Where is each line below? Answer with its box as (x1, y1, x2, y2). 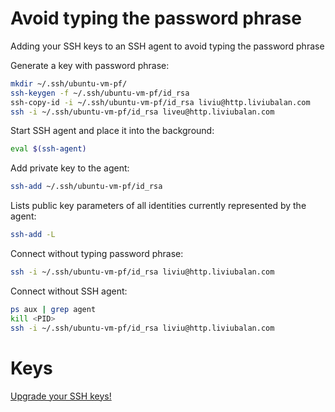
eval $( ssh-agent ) (10, 144, 87, 154)
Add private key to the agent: (10, 162, 130, 174)
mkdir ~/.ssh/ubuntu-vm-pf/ (10, 78, 128, 89)
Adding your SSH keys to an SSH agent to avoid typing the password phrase (10, 40, 325, 52)
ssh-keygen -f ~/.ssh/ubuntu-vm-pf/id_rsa (10, 88, 190, 98)
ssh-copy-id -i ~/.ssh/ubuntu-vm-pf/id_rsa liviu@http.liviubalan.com (10, 97, 311, 107)
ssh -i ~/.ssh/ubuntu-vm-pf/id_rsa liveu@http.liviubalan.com (10, 107, 275, 117)
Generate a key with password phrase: (10, 59, 170, 71)
